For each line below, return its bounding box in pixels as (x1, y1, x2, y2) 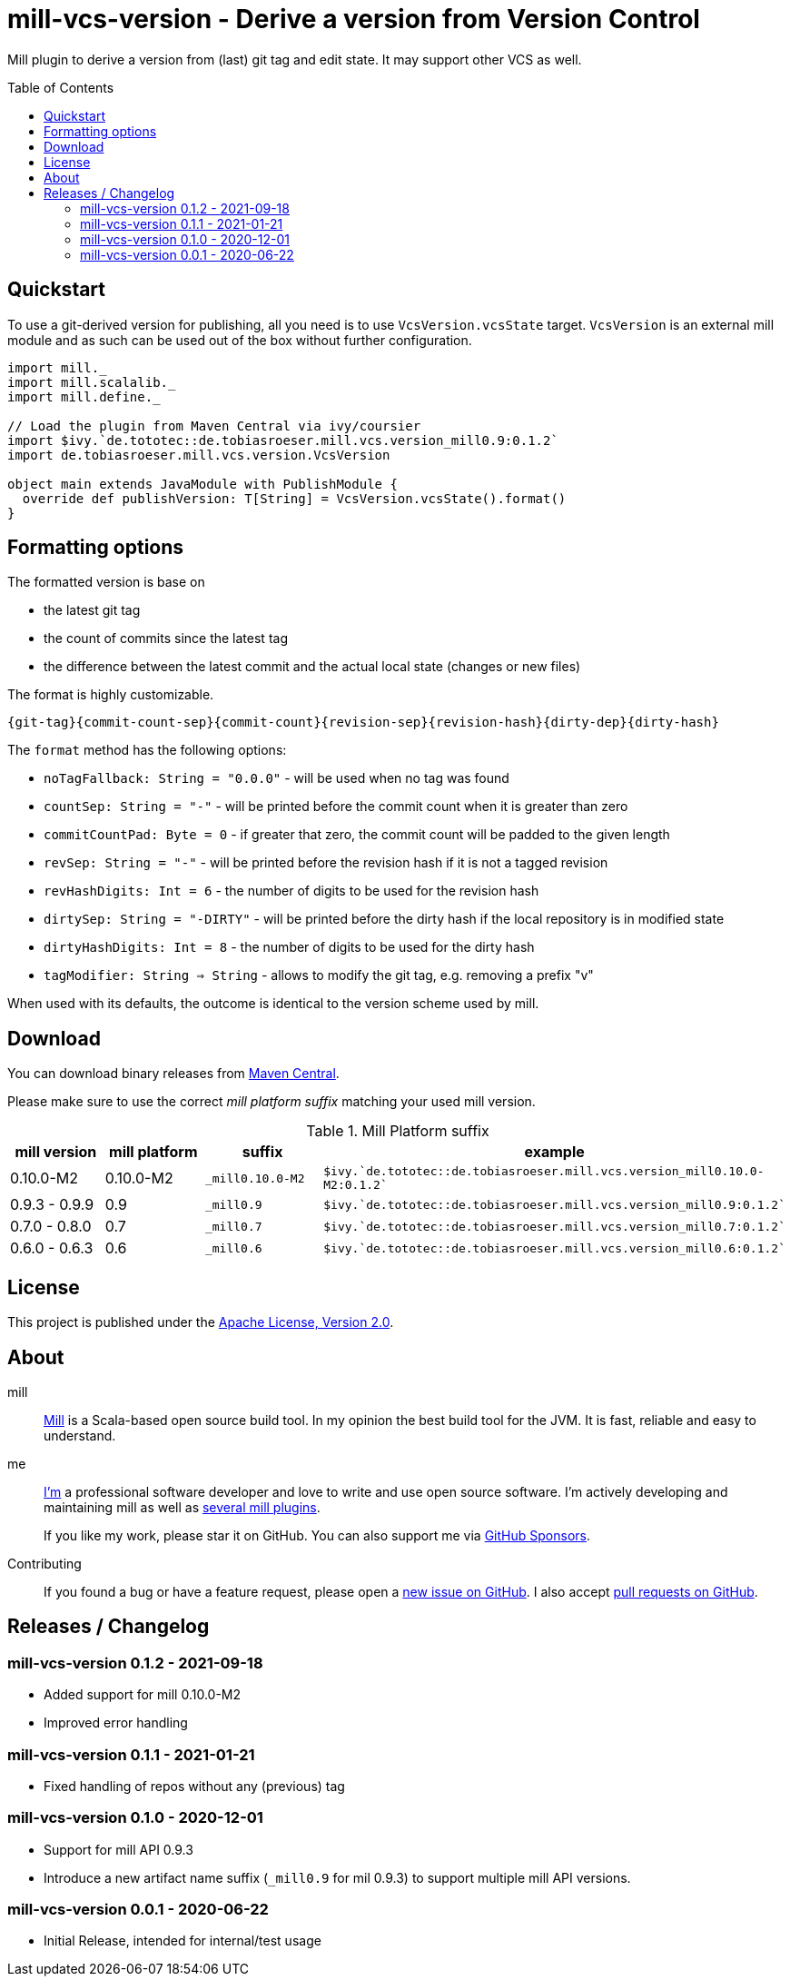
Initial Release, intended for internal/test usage (44, 1933, 321, 1949)
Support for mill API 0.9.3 (44, 1841, 193, 1857)
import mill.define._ (7, 389, 161, 404)
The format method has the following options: (7, 742, 287, 758)
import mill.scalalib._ (7, 374, 176, 390)
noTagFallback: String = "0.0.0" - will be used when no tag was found (44, 770, 509, 787)
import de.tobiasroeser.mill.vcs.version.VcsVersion (7, 447, 390, 462)
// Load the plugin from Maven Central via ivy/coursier (7, 418, 421, 433)
